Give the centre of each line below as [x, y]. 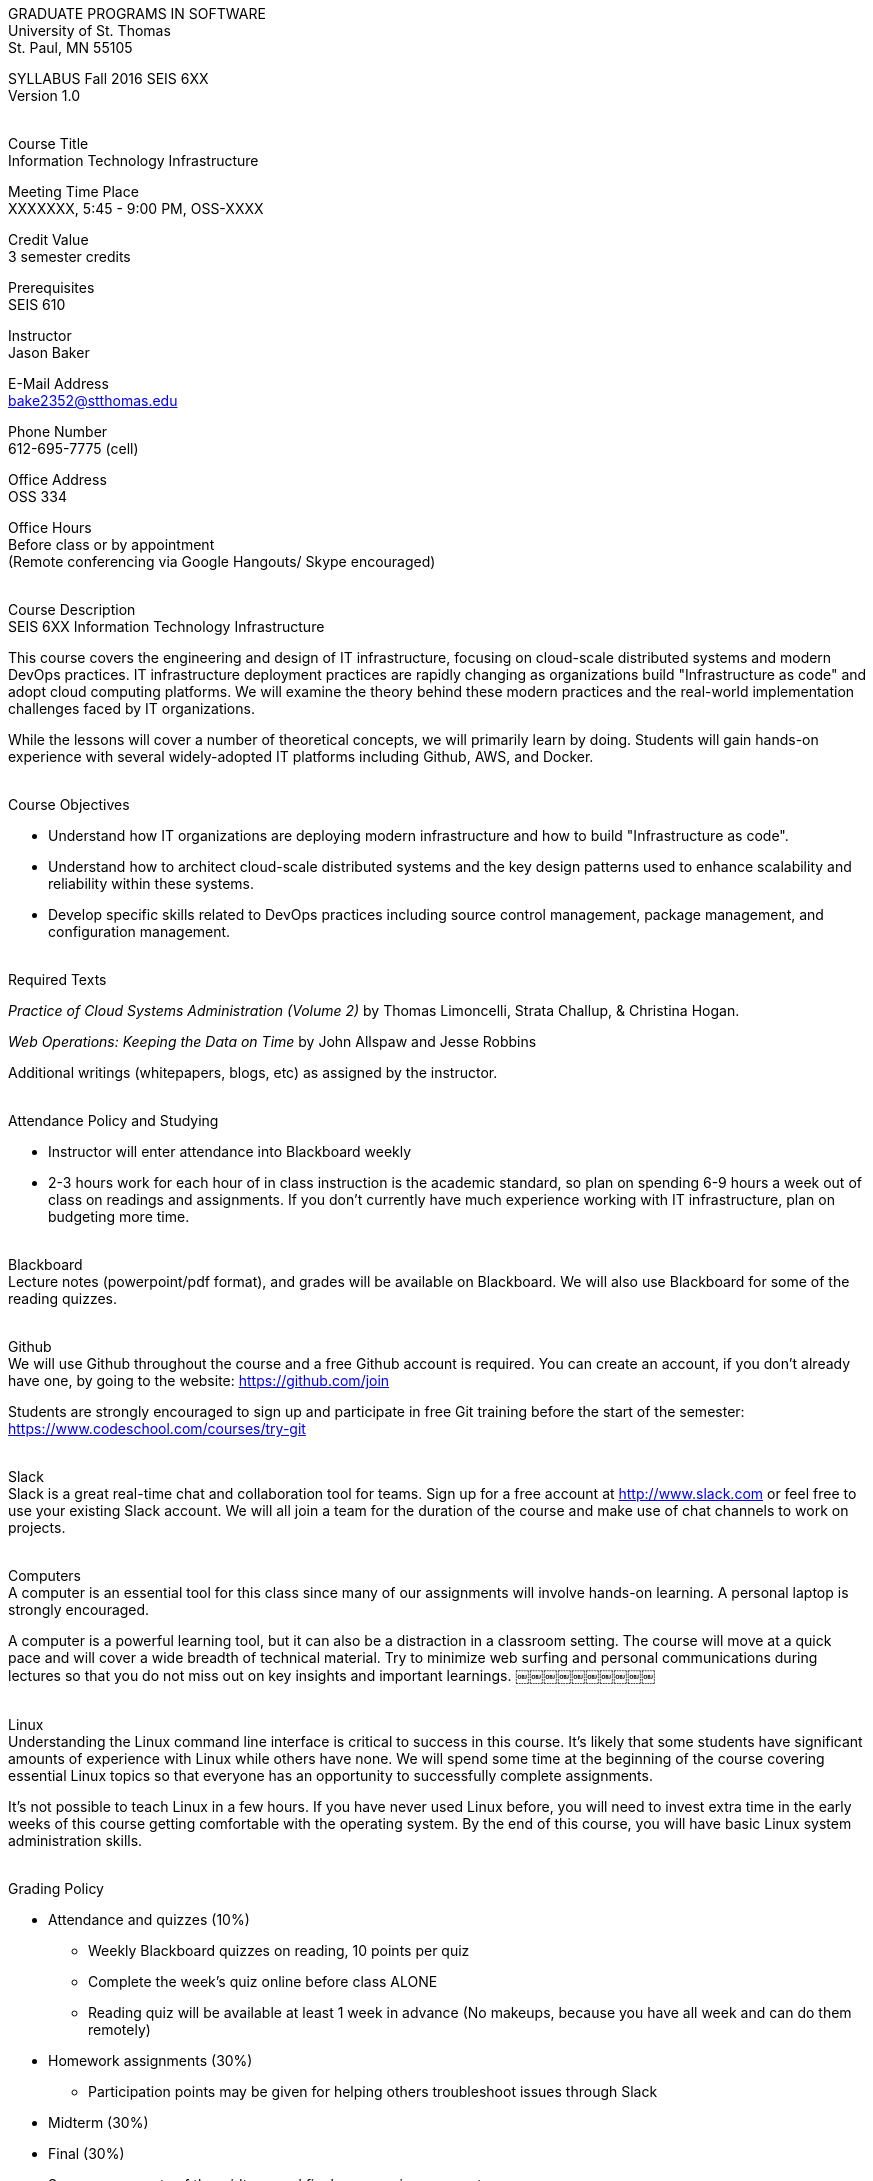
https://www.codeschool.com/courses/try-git [157, 1428]
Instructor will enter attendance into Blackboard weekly [230, 1151]
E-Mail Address [58, 383]
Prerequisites [51, 287]
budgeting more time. [119, 1216]
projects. [37, 1527]
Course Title [48, 143]
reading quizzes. [63, 1298]
